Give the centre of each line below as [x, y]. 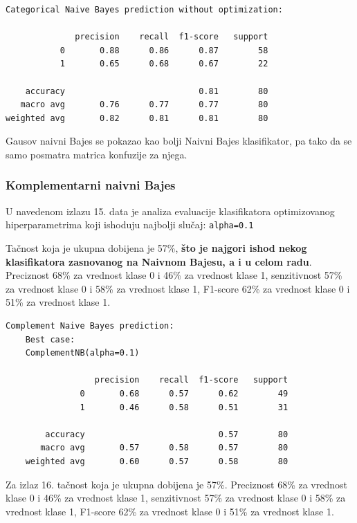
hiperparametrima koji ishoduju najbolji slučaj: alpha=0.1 [130, 224]
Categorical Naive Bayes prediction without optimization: [144, 10]
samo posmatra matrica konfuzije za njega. [97, 154]
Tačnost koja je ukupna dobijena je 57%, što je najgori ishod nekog [156, 248]
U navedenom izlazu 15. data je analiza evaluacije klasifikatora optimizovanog [170, 211]
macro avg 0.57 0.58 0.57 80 [164, 448]
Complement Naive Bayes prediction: [90, 325]
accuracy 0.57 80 [167, 434]
